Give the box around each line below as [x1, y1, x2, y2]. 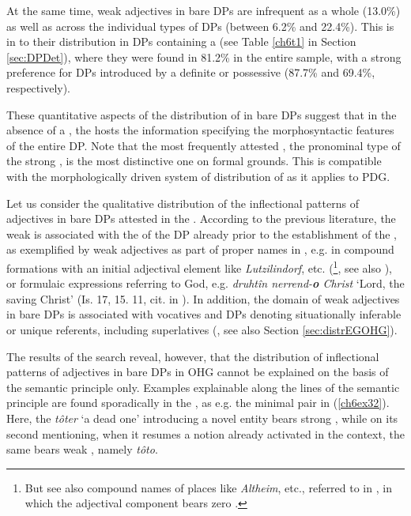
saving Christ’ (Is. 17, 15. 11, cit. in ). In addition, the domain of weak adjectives [6, 290, 400, 307]
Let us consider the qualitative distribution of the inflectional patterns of [6, 194, 359, 211]
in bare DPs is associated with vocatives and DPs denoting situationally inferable [6, 306, 402, 322]
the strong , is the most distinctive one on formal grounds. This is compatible [6, 153, 382, 169]
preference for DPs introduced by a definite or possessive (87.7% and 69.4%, [6, 64, 375, 81]
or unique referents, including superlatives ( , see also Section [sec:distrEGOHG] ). [6, 321, 398, 337]
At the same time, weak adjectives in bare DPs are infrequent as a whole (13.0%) [6, 2, 401, 18]
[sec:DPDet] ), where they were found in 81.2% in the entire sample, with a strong [6, 48, 402, 65]
